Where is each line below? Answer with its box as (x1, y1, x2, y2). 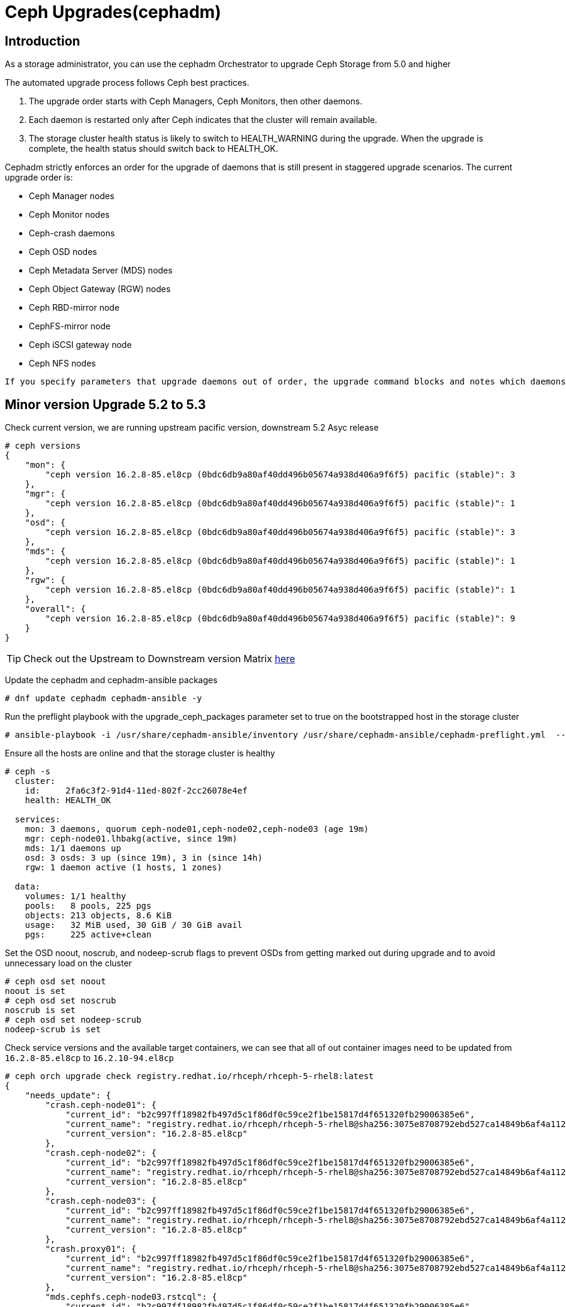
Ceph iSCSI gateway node (29, 339, 132, 350)
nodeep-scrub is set (5, 1024, 101, 1035)
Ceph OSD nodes (29, 247, 97, 257)
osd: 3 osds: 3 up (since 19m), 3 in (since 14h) (25, 853, 263, 863)
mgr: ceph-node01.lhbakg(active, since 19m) (25, 834, 237, 844)
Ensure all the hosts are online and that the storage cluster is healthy (5, 748, 275, 759)
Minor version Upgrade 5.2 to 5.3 (5, 396, 206, 412)
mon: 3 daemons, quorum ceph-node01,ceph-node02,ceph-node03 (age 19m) (25, 824, 369, 834)
